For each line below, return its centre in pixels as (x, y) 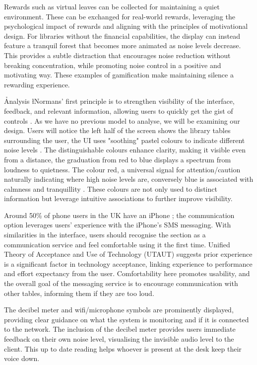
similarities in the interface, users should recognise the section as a (105, 235)
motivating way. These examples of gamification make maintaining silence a (119, 75)
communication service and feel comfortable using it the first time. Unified (117, 244)
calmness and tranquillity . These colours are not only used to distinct (111, 188)
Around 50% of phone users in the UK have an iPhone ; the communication (119, 215)
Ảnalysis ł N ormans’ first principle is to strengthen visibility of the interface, (119, 101)
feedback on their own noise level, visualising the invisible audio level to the (119, 339)
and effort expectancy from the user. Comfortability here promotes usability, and (127, 273)
